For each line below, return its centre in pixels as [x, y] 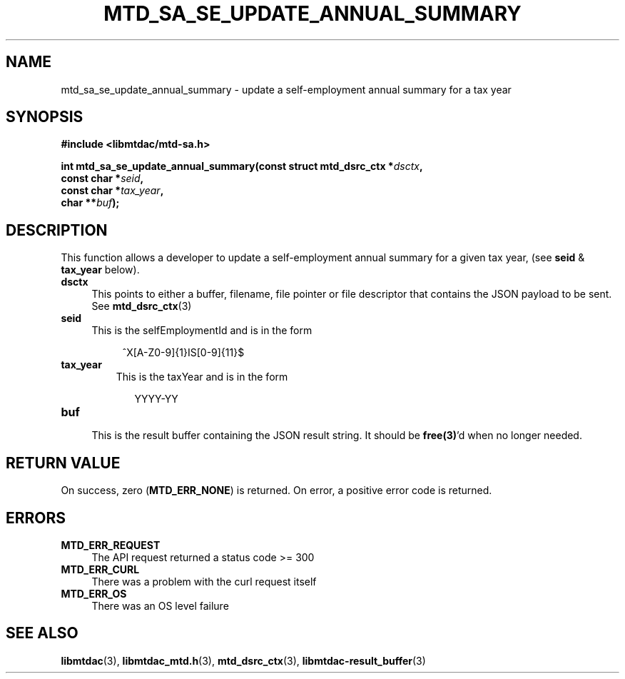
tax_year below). [100, 270]
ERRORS [36, 518]
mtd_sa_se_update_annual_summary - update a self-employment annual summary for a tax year [286, 89]
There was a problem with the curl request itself [204, 581]
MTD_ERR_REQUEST [111, 545]
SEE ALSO [42, 633]
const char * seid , [102, 178]
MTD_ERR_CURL [100, 569]
